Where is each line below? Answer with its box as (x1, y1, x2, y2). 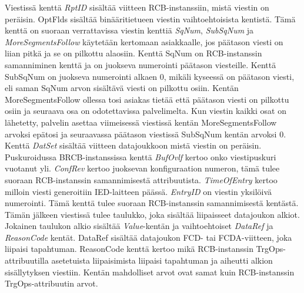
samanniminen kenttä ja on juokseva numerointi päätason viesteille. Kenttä (5, 58, 276, 70)
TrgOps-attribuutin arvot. (5, 277, 98, 289)
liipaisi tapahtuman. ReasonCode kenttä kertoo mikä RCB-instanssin (5, 243, 253, 255)
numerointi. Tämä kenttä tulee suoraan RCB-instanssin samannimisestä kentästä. (5, 197, 299, 209)
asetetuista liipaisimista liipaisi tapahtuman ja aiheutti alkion (51, 254, 273, 267)
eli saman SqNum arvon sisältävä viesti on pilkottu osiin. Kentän (5, 82, 239, 94)
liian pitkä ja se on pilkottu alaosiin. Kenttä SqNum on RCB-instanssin (5, 47, 262, 59)
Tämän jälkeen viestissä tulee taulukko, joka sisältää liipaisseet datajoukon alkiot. (5, 208, 300, 220)
